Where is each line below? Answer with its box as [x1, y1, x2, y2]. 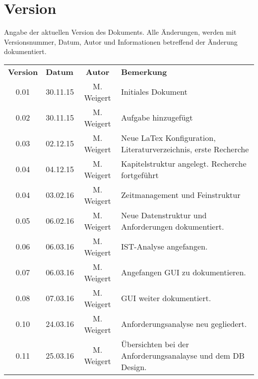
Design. [121, 361, 147, 373]
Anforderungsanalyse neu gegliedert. [121, 318, 247, 330]
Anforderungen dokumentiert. [121, 220, 224, 232]
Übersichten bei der [121, 338, 189, 350]
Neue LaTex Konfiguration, [121, 131, 216, 143]
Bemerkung [121, 65, 167, 77]
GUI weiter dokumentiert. [121, 292, 211, 304]
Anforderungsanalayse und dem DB [121, 349, 245, 361]
